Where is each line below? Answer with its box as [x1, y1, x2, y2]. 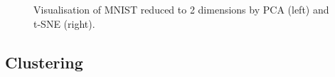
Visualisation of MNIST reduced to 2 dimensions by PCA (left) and [33, 2, 329, 16]
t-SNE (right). [33, 16, 95, 31]
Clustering [5, 51, 83, 73]
